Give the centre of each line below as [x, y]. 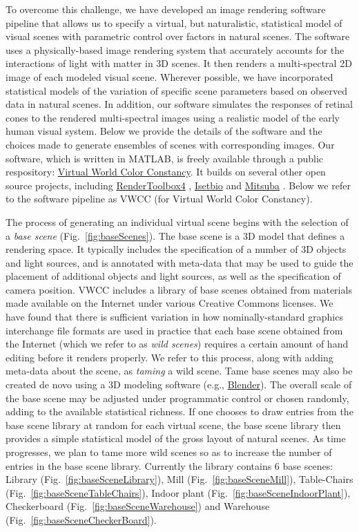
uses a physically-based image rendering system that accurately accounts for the [175, 49]
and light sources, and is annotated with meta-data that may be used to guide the [179, 262]
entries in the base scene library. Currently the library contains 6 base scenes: [169, 465]
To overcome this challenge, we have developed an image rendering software [166, 9]
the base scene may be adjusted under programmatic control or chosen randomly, [177, 398]
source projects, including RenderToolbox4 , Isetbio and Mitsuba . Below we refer [178, 185]
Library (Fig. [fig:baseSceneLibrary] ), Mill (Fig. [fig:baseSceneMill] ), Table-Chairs [179, 479]
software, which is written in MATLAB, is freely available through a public [165, 158]
